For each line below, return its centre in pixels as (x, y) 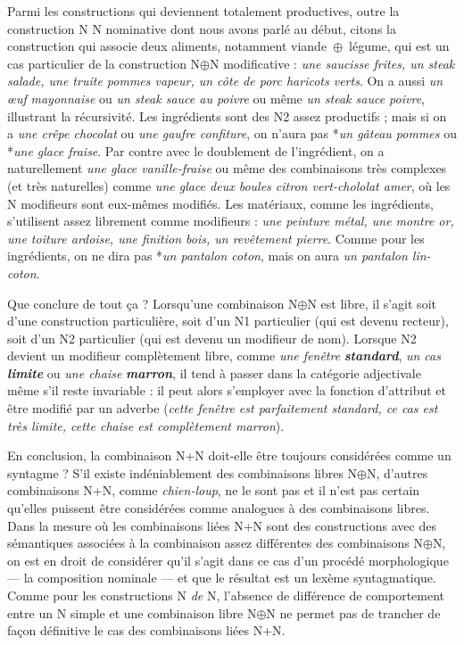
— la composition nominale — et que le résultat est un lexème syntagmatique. (222, 578)
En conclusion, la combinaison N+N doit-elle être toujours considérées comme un (229, 455)
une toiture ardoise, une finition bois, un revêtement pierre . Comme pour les (216, 238)
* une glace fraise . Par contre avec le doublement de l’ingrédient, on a (196, 150)
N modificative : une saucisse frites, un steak (332, 63)
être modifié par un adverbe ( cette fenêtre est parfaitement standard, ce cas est (223, 408)
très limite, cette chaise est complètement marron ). (146, 425)
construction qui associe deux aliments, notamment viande (167, 46)
